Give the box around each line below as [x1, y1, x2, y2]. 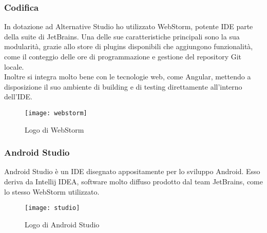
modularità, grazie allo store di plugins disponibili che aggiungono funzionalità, [4, 41, 253, 52]
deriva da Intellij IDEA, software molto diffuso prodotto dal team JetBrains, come [4, 176, 263, 187]
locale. [4, 61, 24, 72]
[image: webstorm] [25, 109, 87, 117]
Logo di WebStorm [25, 124, 84, 135]
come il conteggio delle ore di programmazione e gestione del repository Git [4, 51, 242, 61]
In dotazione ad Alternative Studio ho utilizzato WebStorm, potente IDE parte [4, 21, 253, 32]
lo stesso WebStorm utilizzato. [4, 186, 100, 197]
